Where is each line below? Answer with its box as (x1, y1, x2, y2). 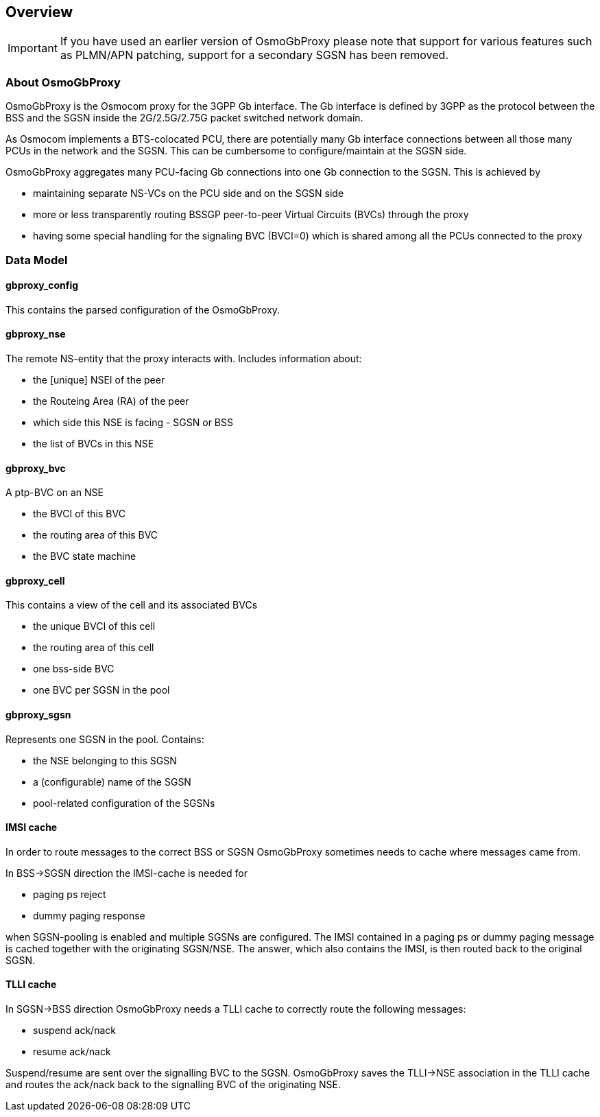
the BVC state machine (33, 550, 136, 563)
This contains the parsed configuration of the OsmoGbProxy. (5, 303, 280, 316)
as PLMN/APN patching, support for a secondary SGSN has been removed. (60, 48, 449, 62)
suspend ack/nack (33, 1024, 116, 1037)
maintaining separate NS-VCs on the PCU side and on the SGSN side (33, 187, 344, 200)
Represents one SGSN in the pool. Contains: (5, 733, 204, 745)
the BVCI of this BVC (33, 508, 125, 520)
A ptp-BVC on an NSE (5, 486, 104, 499)
